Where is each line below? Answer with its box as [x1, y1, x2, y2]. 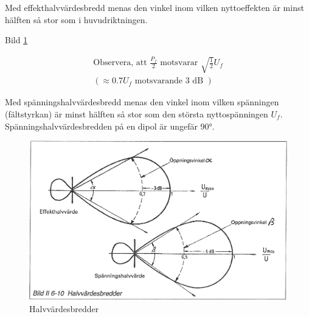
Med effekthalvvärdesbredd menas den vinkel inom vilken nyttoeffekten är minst [5, 1, 304, 13]
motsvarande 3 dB [134, 77, 204, 86]
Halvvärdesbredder [29, 302, 99, 315]
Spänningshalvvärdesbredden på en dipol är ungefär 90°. [5, 119, 215, 132]
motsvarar [160, 58, 198, 68]
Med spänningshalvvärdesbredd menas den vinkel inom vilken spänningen [5, 96, 279, 108]
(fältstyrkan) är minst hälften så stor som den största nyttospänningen [5, 107, 268, 120]
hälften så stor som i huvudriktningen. [5, 13, 148, 26]
